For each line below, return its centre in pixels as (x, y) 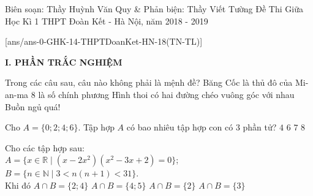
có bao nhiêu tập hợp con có (180, 127)
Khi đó (18, 185)
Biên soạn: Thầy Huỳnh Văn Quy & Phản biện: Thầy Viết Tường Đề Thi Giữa (154, 9)
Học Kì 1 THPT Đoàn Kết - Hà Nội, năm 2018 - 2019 (107, 21)
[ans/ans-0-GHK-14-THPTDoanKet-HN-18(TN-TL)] (104, 41)
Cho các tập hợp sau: (45, 147)
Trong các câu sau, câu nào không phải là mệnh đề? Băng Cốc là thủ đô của (149, 82)
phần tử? (260, 127)
